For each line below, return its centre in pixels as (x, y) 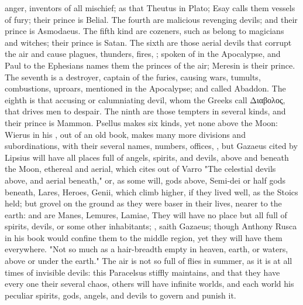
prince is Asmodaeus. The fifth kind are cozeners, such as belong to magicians (144, 31)
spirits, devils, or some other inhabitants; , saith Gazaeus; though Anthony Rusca (151, 226)
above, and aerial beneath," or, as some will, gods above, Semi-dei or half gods (145, 180)
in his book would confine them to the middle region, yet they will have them (144, 237)
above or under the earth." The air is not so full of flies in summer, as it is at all (149, 261)
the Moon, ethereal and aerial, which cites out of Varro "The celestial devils (140, 169)
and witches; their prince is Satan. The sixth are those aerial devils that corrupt (148, 42)
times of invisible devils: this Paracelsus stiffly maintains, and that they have (142, 272)
